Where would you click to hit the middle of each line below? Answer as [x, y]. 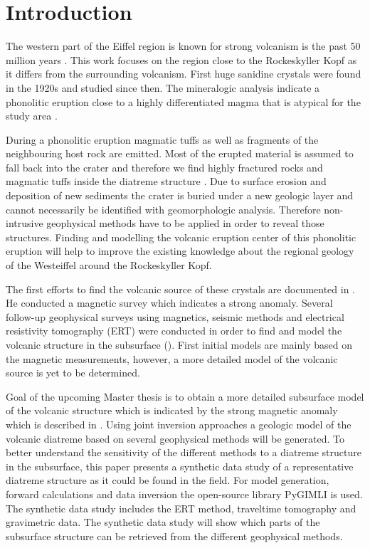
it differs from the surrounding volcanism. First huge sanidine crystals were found [184, 74]
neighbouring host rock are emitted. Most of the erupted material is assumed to [180, 153]
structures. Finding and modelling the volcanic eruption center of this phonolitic [181, 237]
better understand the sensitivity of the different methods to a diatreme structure [184, 452]
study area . [32, 116]
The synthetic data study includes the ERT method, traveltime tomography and [181, 508]
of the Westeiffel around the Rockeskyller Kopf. [109, 265]
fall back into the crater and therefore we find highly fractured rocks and [164, 167]
